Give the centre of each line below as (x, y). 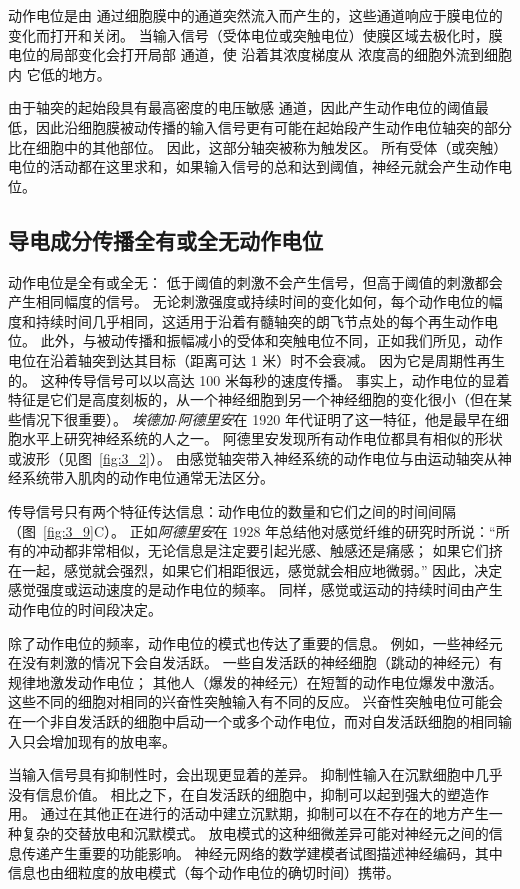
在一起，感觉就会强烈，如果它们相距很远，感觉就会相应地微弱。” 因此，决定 (255, 569)
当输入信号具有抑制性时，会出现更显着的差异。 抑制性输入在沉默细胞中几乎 (255, 774)
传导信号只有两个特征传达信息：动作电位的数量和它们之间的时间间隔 (232, 511)
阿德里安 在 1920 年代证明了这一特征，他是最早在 (336, 418)
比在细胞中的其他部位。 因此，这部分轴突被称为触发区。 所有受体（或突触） (258, 146)
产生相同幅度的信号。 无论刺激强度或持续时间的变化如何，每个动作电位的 (248, 301)
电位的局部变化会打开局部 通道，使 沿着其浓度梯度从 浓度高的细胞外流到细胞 (260, 54)
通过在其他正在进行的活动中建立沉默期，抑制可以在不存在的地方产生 (264, 813)
